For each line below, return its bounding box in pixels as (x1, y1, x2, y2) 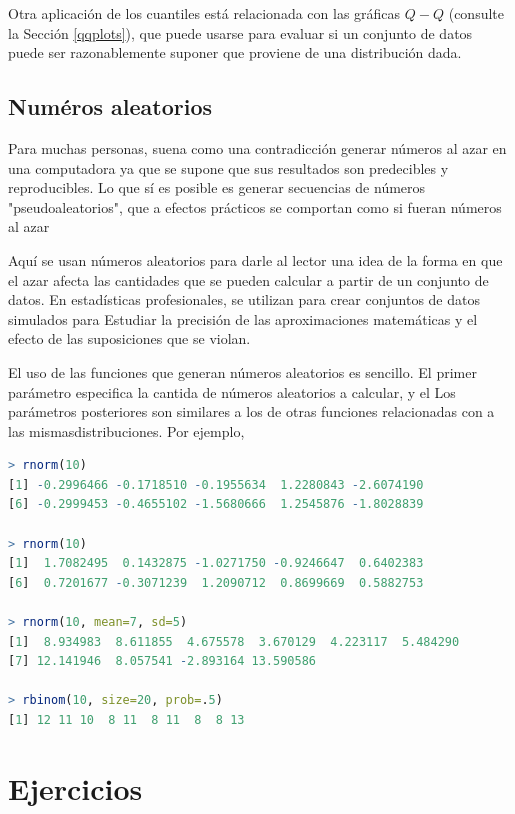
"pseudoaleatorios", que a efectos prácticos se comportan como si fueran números (8, 196, 502, 217)
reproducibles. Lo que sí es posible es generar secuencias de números (8, 177, 426, 198)
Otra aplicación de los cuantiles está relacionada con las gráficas (8, 3, 401, 23)
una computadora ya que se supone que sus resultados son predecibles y (8, 157, 449, 178)
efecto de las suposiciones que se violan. (8, 328, 251, 349)
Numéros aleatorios (8, 91, 213, 122)
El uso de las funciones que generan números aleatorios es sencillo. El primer (8, 361, 477, 382)
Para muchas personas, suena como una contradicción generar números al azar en (8, 137, 507, 158)
